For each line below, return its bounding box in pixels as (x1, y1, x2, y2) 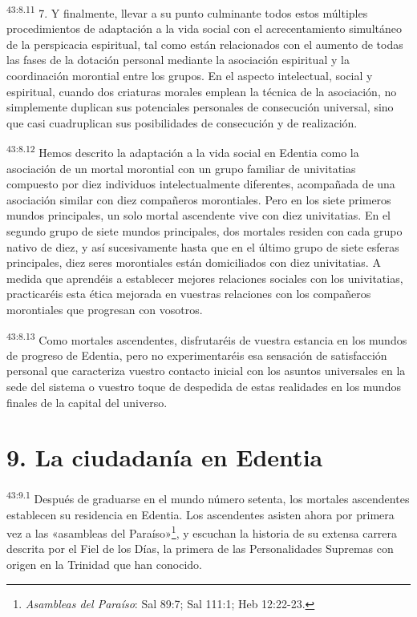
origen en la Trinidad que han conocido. (6, 556, 202, 573)
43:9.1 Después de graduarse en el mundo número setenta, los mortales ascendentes (6, 488, 410, 506)
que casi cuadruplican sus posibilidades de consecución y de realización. (6, 114, 358, 131)
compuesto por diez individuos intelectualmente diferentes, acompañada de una (6, 175, 395, 192)
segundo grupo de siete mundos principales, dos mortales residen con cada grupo (6, 223, 403, 240)
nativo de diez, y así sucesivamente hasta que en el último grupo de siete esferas (6, 238, 399, 255)
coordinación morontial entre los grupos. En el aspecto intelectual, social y (6, 67, 373, 84)
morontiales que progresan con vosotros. (6, 301, 203, 317)
